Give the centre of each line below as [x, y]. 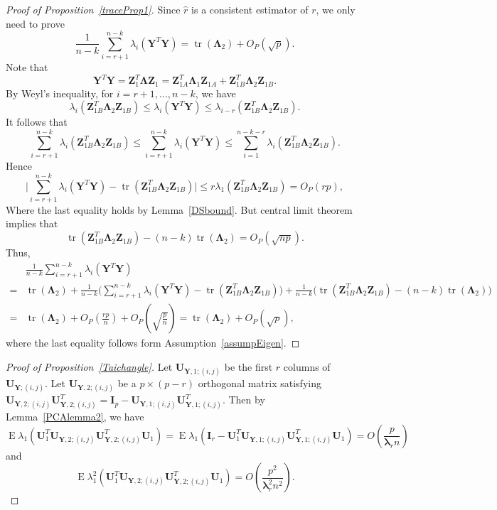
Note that [27, 67]
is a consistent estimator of [250, 9]
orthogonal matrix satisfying [260, 383]
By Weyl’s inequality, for [60, 93]
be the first [248, 366]
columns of [307, 366]
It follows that [37, 122]
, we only [336, 9]
